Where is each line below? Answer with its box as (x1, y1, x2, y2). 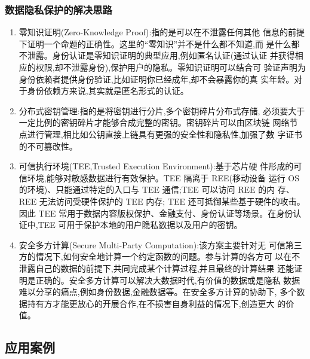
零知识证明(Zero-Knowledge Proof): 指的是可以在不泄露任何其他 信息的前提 (19, 26, 305, 38)
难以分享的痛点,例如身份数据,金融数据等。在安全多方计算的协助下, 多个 (19, 285, 297, 298)
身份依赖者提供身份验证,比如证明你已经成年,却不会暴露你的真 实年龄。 (19, 72, 294, 85)
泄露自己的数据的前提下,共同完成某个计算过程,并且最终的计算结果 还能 (19, 261, 294, 274)
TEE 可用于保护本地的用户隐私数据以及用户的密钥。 (38, 218, 243, 231)
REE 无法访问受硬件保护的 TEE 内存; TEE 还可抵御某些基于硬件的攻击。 (19, 194, 305, 207)
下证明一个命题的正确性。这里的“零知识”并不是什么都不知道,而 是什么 (19, 37, 291, 50)
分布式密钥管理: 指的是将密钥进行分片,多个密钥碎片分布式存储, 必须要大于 (19, 104, 305, 117)
